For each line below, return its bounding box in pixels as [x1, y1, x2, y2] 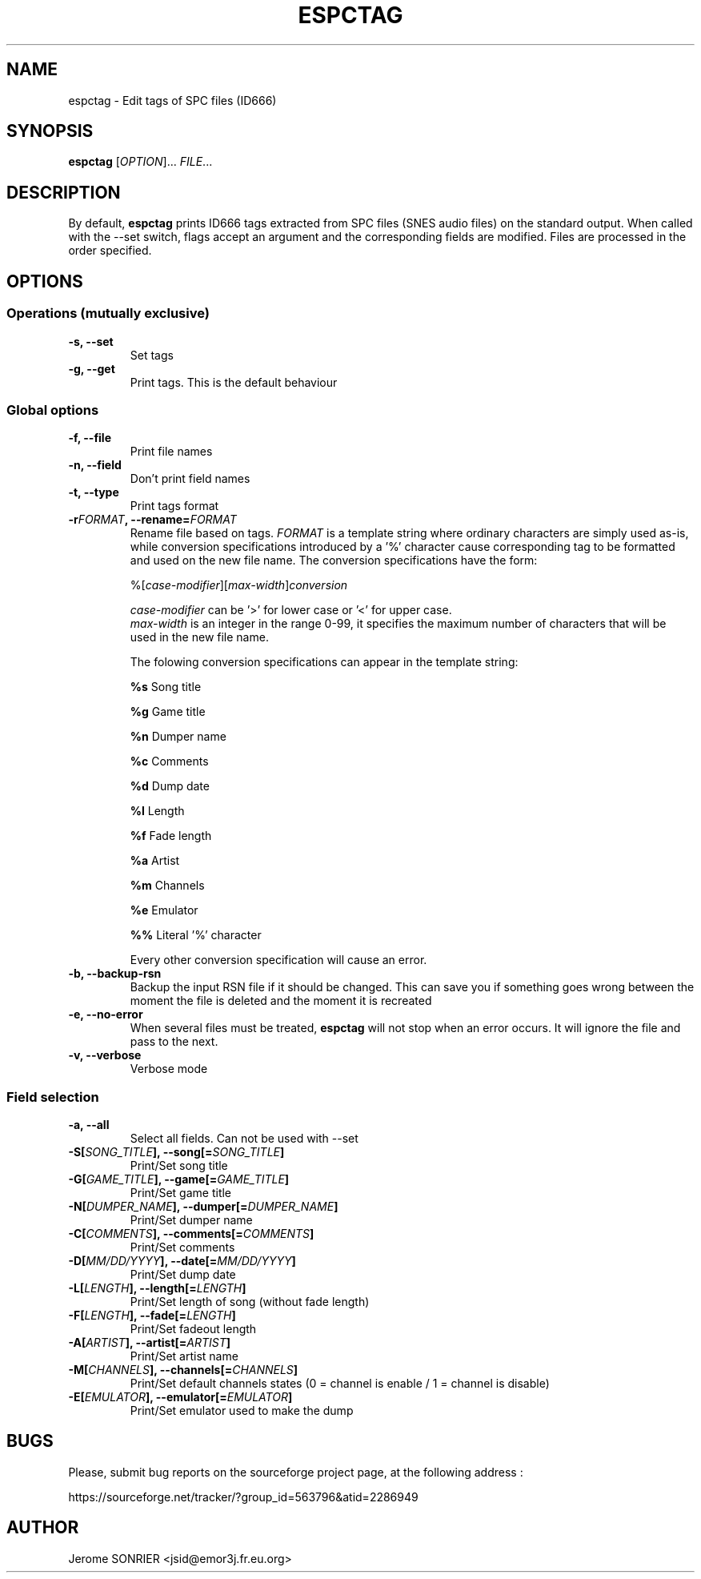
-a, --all [68, 1118, 110, 1131]
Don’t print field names [130, 472, 250, 486]
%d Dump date [130, 779, 210, 794]
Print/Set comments [130, 1240, 235, 1254]
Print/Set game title [130, 1186, 232, 1199]
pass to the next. [130, 1035, 218, 1049]
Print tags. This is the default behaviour [130, 375, 338, 389]
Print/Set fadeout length [130, 1322, 257, 1336]
